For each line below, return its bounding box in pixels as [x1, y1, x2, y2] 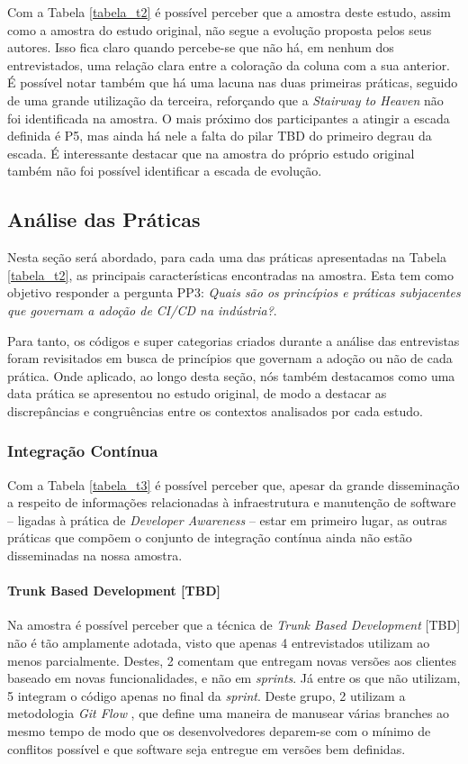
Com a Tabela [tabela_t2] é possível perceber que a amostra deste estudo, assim [7, 3, 451, 21]
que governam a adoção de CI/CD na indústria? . [7, 300, 277, 319]
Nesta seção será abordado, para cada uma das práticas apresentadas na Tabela [7, 248, 446, 267]
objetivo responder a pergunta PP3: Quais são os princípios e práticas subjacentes [7, 283, 461, 302]
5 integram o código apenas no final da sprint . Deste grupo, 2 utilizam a [7, 686, 406, 705]
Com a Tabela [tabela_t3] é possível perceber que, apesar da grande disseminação [7, 475, 460, 494]
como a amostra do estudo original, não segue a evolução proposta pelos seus [7, 20, 432, 39]
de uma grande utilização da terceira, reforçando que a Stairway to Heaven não [7, 90, 444, 109]
